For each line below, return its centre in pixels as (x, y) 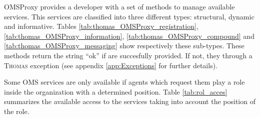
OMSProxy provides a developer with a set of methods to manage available (119, 6)
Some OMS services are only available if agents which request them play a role (124, 82)
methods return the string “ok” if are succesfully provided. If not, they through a (128, 55)
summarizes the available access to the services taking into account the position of (130, 101)
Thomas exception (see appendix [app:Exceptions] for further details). (111, 65)
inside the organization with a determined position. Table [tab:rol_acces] (116, 91)
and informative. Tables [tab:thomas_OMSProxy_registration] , (101, 26)
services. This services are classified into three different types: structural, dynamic (129, 16)
